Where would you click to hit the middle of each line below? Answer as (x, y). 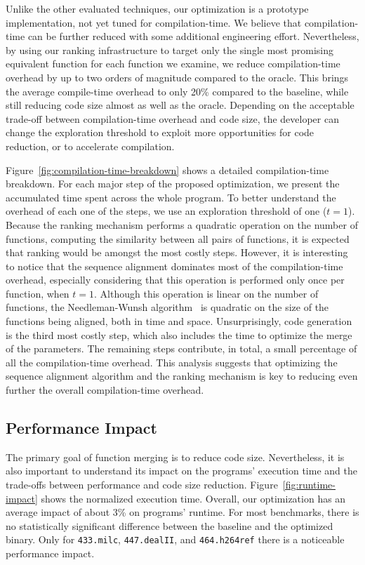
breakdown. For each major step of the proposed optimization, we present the (173, 184)
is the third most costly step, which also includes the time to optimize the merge (179, 334)
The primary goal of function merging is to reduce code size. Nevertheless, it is (175, 457)
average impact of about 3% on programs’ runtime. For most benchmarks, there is (182, 512)
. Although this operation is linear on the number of (206, 293)
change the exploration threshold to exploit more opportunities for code (160, 132)
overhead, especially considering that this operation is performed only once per (175, 280)
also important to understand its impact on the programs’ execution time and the (181, 471)
